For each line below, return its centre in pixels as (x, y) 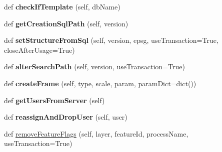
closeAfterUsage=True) (39, 50)
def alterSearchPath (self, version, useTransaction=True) (94, 67)
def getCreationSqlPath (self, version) (66, 23)
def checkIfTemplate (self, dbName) (62, 6)
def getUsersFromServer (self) (54, 100)
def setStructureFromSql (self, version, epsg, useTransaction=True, (111, 40)
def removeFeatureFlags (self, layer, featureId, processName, (96, 133)
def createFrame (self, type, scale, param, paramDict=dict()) (100, 83)
